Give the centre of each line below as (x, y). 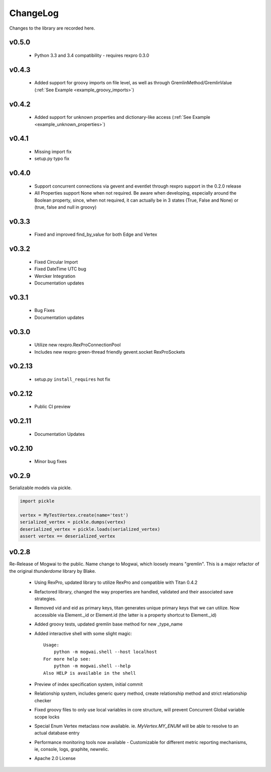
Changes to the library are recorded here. (52, 28)
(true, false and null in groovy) (65, 207)
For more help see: (67, 659)
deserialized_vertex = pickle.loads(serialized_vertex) (90, 529)
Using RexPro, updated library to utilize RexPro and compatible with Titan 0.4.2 (116, 582)
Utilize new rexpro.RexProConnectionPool (78, 345)
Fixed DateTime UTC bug (60, 269)
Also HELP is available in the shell (90, 673)
